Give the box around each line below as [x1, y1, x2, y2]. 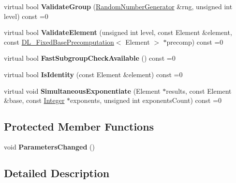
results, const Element [166, 85, 232, 96]
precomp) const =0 [166, 36, 223, 47]
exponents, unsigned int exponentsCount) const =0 [70, 95, 222, 105]
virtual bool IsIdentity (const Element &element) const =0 [4, 69, 183, 79]
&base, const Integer [4, 95, 65, 105]
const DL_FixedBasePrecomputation [4, 36, 114, 47]
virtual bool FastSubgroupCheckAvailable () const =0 [4, 53, 176, 63]
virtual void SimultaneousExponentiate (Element [4, 85, 161, 96]
